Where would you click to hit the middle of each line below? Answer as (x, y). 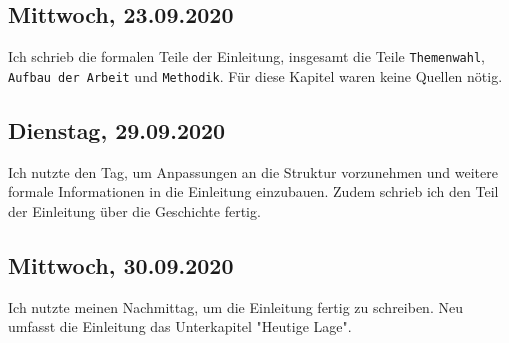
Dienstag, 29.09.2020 (117, 129)
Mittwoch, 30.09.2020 (121, 264)
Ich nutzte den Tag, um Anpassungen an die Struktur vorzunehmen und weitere (253, 171)
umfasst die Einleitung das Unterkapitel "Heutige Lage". (180, 326)
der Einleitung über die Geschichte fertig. (134, 210)
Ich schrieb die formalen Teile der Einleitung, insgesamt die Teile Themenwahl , (246, 56)
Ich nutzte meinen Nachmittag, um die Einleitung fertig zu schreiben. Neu (235, 306)
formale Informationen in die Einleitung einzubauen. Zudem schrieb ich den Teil (253, 191)
